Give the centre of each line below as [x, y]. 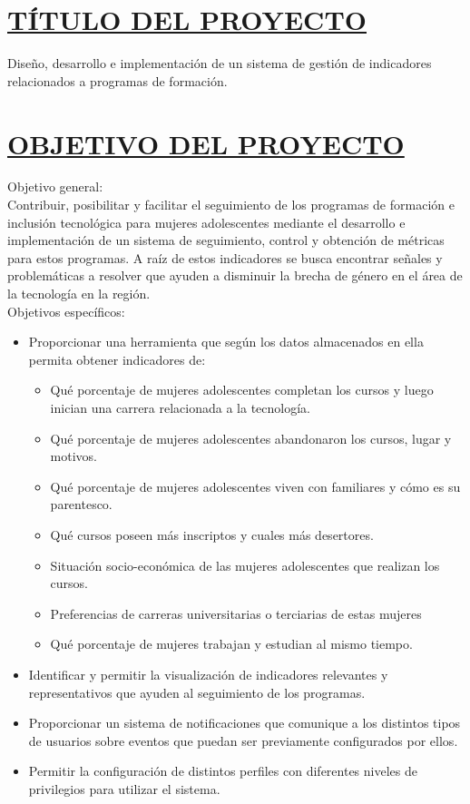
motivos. [74, 456]
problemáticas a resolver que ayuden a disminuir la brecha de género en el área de [235, 275]
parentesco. [81, 504]
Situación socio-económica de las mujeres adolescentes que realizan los [245, 565]
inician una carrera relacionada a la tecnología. [180, 407]
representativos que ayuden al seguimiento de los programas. [197, 692]
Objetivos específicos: [66, 311]
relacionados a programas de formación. [117, 80]
